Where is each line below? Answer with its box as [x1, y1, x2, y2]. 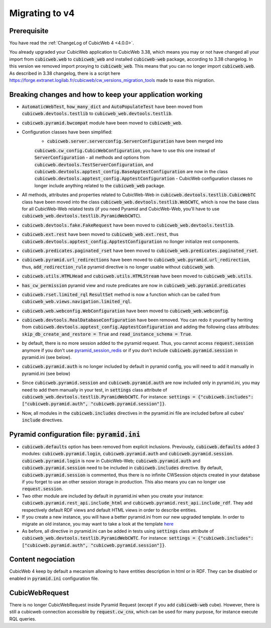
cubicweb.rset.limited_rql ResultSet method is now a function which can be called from [22, 291, 220, 297]
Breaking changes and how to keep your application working [9, 90, 203, 99]
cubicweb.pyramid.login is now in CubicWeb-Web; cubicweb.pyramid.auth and [22, 457, 201, 464]
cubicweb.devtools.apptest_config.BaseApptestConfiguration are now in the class [34, 169, 228, 175]
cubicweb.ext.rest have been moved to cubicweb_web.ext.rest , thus [22, 231, 179, 237]
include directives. [22, 417, 64, 423]
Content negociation [9, 555, 75, 564]
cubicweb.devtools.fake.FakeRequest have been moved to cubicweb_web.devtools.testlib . [22, 222, 235, 228]
